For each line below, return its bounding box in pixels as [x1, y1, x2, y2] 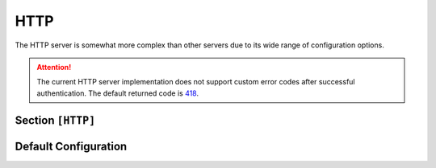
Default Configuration [15, 139, 128, 153]
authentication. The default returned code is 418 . [36, 88, 199, 98]
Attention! [36, 62, 72, 72]
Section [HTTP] [15, 113, 96, 127]
